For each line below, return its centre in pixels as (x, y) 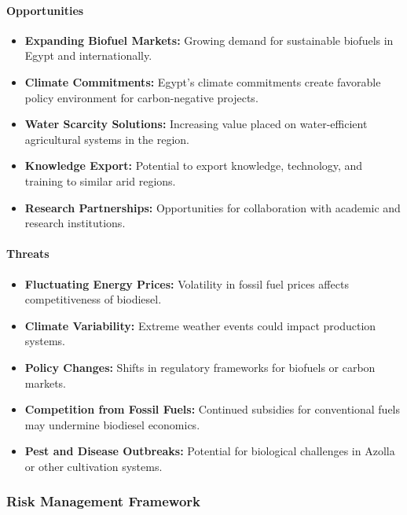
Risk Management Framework (104, 501)
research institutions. (75, 223)
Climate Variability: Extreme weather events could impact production (200, 325)
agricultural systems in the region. (107, 139)
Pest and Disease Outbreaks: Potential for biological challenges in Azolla (210, 451)
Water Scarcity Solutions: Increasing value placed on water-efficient (196, 124)
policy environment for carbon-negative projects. (141, 97)
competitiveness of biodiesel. (93, 299)
